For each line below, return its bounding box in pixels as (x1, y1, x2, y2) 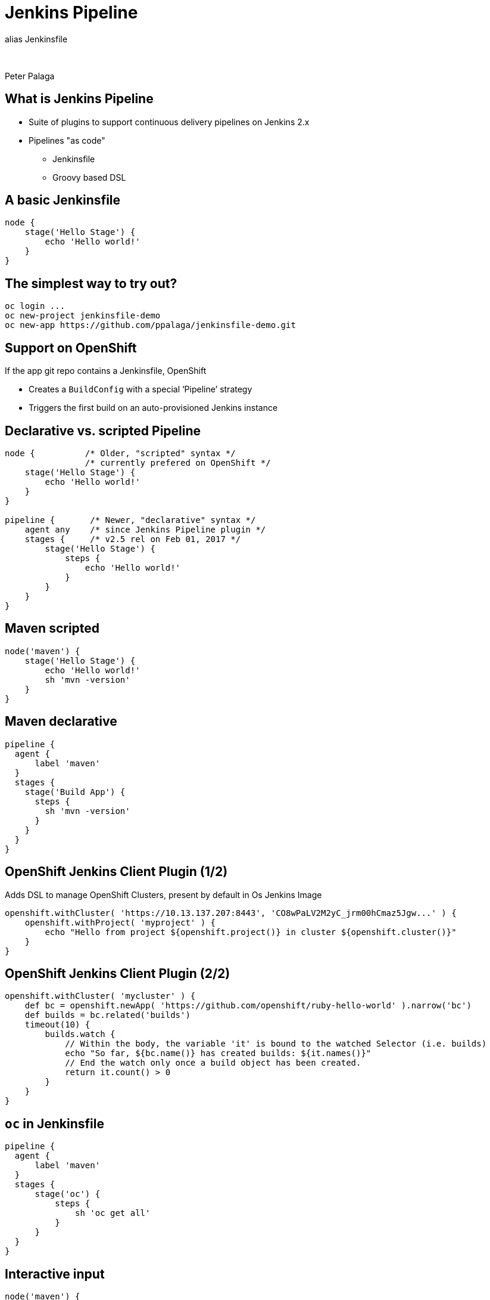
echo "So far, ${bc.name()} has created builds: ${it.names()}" (65, 1048, 372, 1058)
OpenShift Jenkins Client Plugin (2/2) (5, 965, 230, 981)
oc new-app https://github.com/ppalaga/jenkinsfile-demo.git (5, 320, 296, 330)
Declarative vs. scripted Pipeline (5, 423, 201, 438)
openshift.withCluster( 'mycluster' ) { (5, 991, 196, 1001)
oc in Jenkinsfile (5, 1116, 104, 1131)
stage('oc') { (35, 1189, 101, 1199)
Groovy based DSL (52, 172, 126, 182)
